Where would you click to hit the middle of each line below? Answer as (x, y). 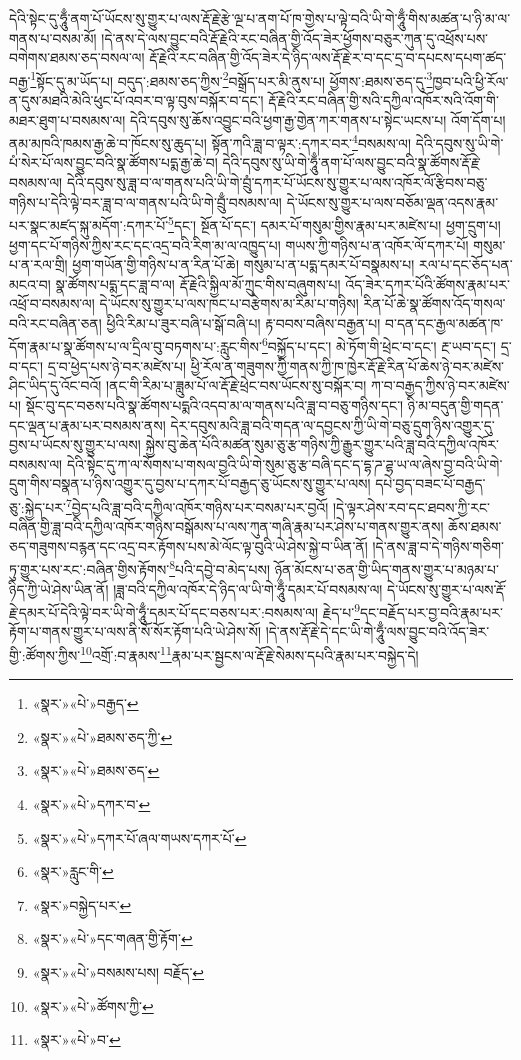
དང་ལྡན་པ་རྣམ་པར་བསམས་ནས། (87, 424)
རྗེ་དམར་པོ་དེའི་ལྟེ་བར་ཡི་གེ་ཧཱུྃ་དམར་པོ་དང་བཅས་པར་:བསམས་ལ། (163, 611)
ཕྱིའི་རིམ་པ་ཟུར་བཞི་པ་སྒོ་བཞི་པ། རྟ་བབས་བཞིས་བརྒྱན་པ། (243, 322)
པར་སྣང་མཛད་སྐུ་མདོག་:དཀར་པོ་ (89, 224)
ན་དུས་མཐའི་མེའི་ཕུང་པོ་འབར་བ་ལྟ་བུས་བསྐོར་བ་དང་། (136, 100)
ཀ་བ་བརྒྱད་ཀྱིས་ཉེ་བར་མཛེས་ (440, 385)
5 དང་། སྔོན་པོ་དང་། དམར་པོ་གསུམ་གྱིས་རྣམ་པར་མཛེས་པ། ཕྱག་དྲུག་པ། (334, 223)
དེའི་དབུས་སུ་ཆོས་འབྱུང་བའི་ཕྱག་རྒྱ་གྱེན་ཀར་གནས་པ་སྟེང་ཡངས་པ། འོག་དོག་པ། (317, 119)
